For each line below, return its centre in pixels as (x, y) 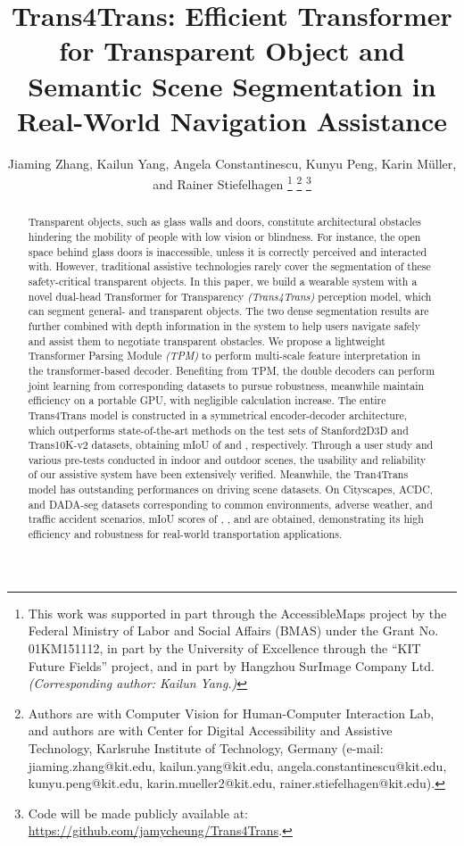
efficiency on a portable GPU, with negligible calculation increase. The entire (207, 400)
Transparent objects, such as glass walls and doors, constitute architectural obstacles (224, 222)
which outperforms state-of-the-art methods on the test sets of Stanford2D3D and (218, 430)
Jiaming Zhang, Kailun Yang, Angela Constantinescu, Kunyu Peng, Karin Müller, (232, 163)
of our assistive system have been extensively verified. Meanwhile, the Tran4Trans (218, 474)
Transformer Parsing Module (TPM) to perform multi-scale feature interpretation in (224, 356)
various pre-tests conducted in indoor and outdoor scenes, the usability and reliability (227, 459)
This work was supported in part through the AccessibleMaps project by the (237, 613)
